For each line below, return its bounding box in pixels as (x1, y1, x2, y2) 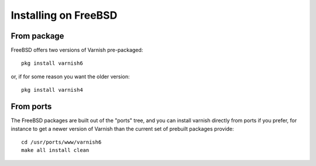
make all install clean (21, 147, 90, 154)
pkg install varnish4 (21, 87, 83, 94)
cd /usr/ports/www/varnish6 (21, 139, 102, 146)
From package (11, 31, 64, 41)
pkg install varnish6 (21, 60, 83, 67)
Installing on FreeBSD (11, 9, 118, 22)
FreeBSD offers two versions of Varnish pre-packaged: (11, 47, 143, 54)
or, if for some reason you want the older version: (11, 73, 130, 80)
